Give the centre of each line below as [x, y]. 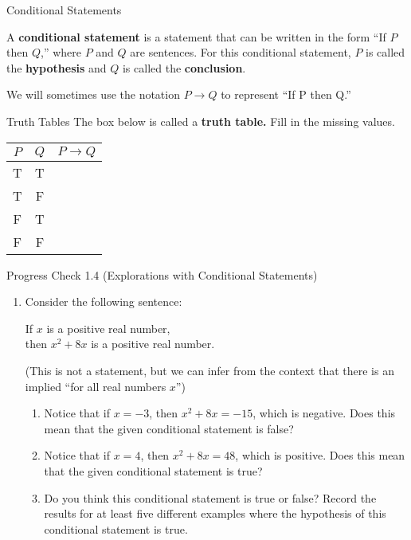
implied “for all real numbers [96, 386]
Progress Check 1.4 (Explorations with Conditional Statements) [162, 274]
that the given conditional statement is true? [153, 470]
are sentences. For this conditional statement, [241, 52]
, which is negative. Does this [324, 413]
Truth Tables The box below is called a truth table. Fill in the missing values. [201, 121]
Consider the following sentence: [104, 301]
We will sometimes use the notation [93, 94]
